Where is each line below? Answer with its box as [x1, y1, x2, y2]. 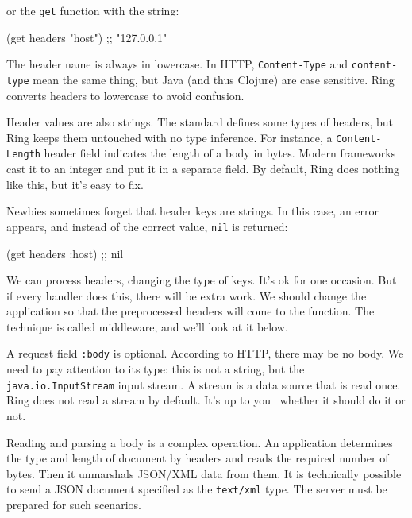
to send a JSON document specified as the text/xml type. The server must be [6, 481, 387, 497]
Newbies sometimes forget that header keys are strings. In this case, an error [6, 203, 379, 219]
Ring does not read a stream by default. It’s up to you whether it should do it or [6, 392, 406, 408]
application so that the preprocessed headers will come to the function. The [6, 303, 375, 319]
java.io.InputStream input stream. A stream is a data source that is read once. [6, 376, 401, 392]
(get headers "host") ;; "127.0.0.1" [6, 29, 167, 45]
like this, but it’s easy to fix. [6, 176, 144, 192]
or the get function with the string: [6, 2, 179, 18]
